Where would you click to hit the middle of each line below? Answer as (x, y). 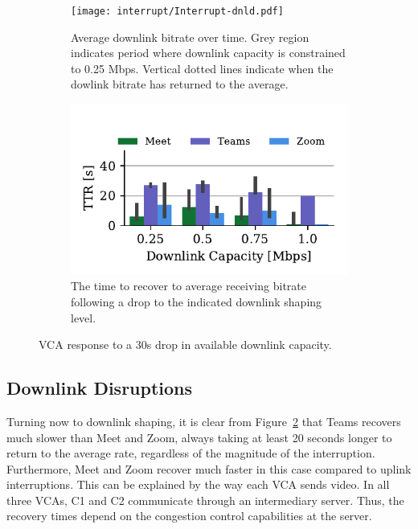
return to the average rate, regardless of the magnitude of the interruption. (191, 453)
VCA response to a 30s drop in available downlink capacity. (185, 344)
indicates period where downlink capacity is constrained (208, 53)
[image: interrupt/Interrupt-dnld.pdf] (177, 11)
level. (84, 317)
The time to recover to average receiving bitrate (189, 286)
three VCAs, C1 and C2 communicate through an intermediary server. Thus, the (205, 500)
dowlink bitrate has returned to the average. (180, 84)
